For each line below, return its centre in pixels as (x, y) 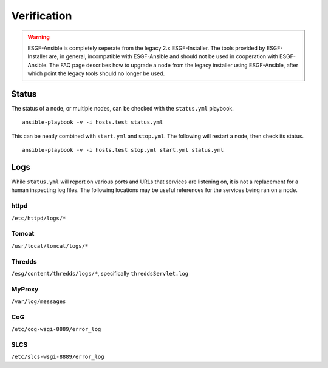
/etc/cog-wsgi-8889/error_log (56, 329)
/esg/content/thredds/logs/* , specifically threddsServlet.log (100, 273)
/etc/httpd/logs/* (39, 218)
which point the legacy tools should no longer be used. (96, 73)
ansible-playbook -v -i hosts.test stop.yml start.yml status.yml (123, 150)
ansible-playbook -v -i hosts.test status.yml (93, 122)
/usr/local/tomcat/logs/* (50, 246)
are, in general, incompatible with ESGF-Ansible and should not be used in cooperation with (164, 56)
